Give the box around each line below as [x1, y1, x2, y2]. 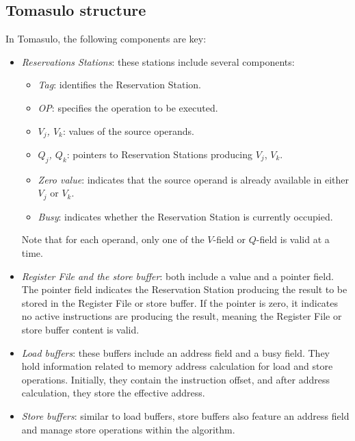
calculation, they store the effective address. [21, 386, 205, 400]
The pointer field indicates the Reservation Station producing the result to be [21, 282, 347, 297]
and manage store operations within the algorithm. [21, 422, 235, 436]
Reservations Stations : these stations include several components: [21, 54, 295, 68]
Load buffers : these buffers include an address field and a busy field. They [21, 345, 330, 360]
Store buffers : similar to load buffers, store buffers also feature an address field [21, 409, 350, 423]
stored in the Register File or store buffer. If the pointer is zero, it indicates [21, 295, 339, 310]
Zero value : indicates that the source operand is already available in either [38, 172, 349, 186]
